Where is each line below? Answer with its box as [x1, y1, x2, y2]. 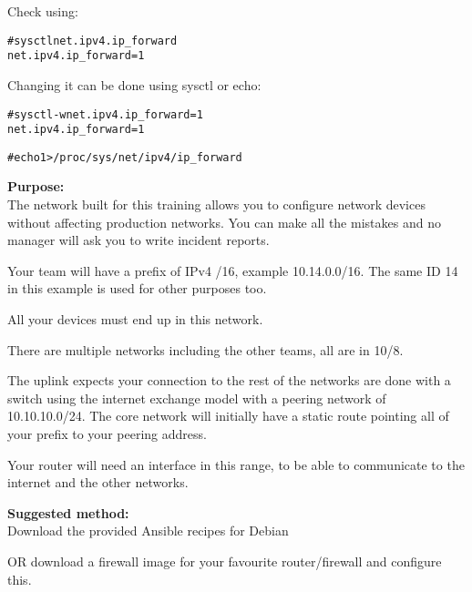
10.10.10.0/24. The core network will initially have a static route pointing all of [7, 406, 449, 425]
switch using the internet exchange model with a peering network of [7, 388, 386, 407]
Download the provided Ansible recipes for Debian [7, 521, 289, 540]
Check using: [7, 2, 78, 20]
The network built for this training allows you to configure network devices [7, 195, 426, 214]
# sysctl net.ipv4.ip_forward [7, 34, 178, 47]
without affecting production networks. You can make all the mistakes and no [7, 212, 441, 231]
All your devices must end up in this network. [7, 310, 263, 329]
